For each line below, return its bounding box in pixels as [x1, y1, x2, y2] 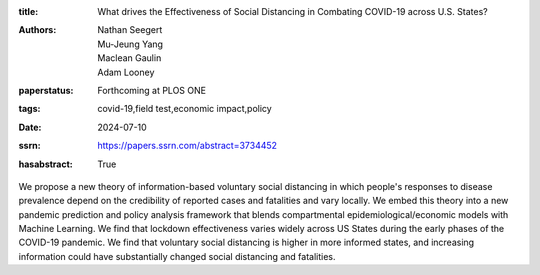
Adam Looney [97, 66, 155, 78]
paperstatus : [18, 84, 74, 96]
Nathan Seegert [97, 24, 163, 36]
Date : [18, 121, 42, 133]
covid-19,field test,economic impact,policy [97, 103, 272, 115]
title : [18, 6, 39, 17]
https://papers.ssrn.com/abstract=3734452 [97, 140, 278, 152]
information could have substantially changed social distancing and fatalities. [18, 250, 336, 262]
